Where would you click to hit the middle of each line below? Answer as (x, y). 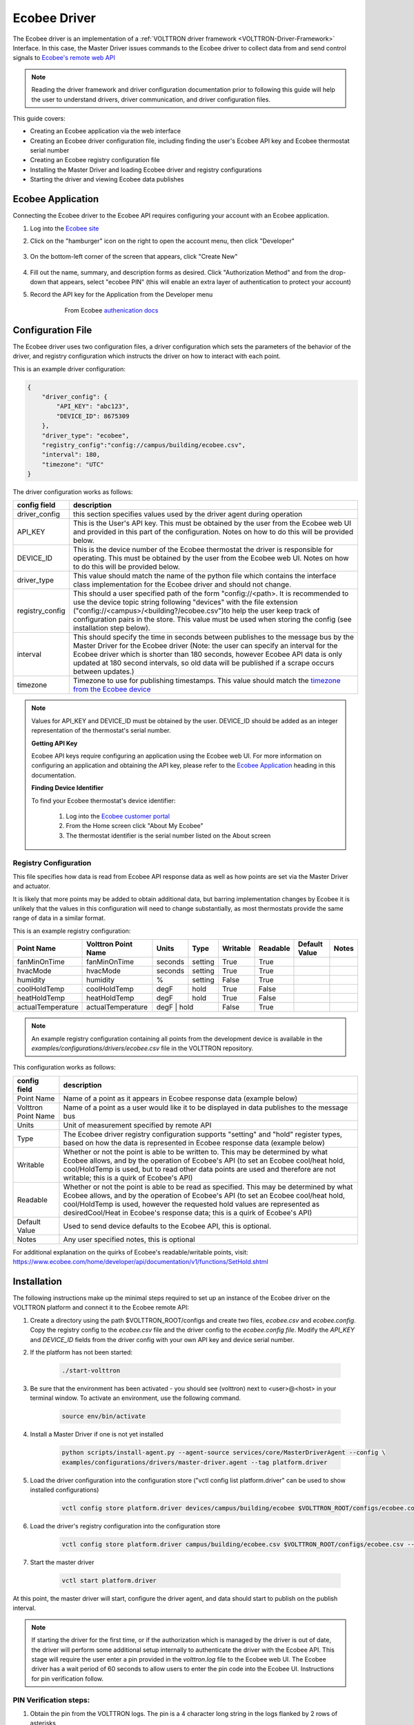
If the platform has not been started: (81, 1352)
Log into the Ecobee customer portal (118, 816)
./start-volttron (91, 1371)
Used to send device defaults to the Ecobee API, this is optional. (167, 1226)
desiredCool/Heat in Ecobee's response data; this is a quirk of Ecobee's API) (188, 1212)
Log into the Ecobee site (65, 228)
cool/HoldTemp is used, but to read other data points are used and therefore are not (199, 1169)
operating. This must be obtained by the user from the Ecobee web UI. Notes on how (211, 558)
